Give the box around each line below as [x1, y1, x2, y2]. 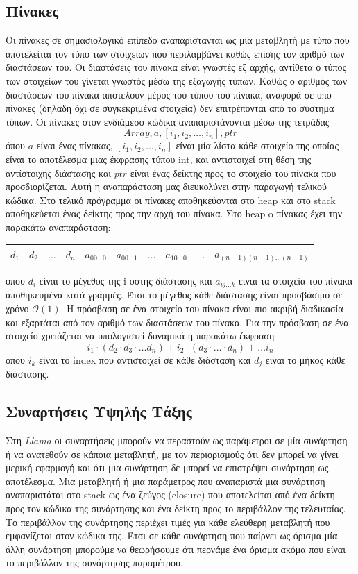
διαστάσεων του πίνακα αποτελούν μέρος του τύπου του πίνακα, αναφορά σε [6, 87, 314, 101]
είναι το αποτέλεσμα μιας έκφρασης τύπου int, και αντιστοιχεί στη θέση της [6, 151, 312, 166]
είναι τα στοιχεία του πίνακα [238, 273, 353, 288]
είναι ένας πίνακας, [36, 138, 113, 153]
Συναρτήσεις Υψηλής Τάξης [6, 400, 192, 422]
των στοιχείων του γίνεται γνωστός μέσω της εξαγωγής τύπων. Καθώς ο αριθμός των [6, 73, 348, 87]
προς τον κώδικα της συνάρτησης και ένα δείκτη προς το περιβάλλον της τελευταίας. [6, 501, 346, 516]
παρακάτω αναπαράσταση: [6, 219, 111, 234]
